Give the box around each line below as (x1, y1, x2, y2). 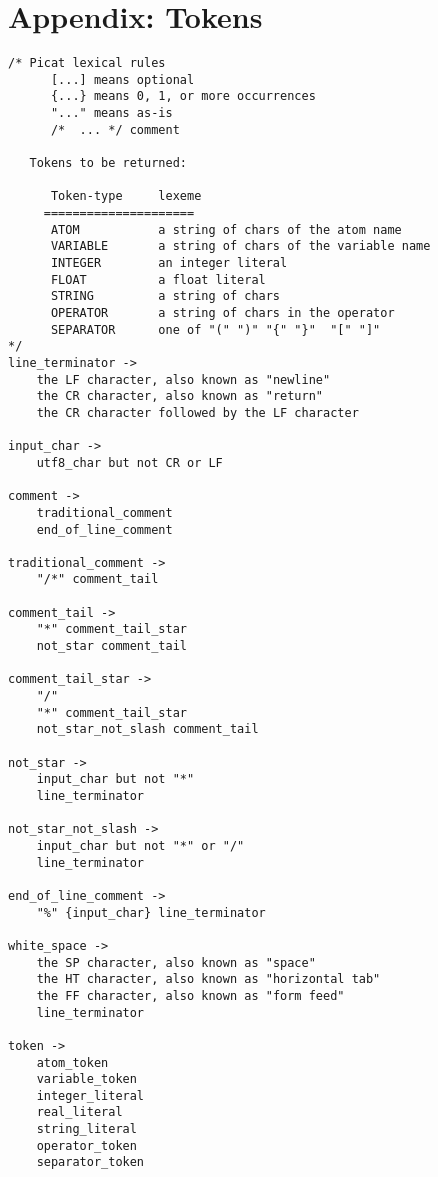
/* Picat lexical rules (8, 56, 166, 71)
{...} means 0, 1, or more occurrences (50, 89, 316, 104)
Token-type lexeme (50, 189, 202, 204)
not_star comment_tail (36, 639, 187, 654)
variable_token (36, 1072, 137, 1087)
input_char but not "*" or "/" (36, 838, 245, 853)
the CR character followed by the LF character (36, 405, 359, 420)
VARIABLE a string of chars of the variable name (50, 239, 431, 254)
